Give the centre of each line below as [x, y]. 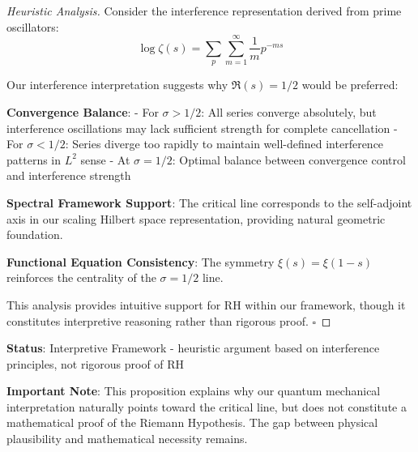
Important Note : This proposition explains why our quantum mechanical [194, 391]
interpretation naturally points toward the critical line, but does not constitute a [207, 406]
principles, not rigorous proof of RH [96, 363]
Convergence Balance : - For [83, 111]
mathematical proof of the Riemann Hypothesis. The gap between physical [192, 422]
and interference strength [69, 175]
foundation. [35, 235]
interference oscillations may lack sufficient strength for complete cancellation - [202, 128]
